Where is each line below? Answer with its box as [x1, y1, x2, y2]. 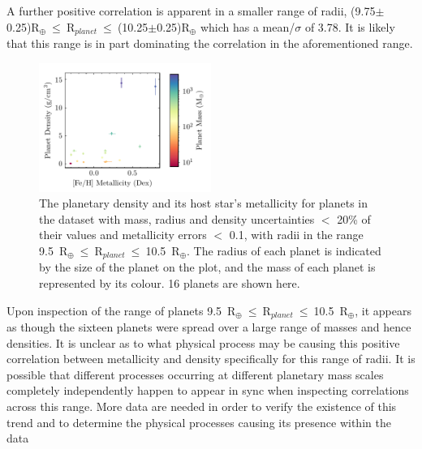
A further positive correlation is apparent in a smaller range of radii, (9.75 [6, 2, 376, 19]
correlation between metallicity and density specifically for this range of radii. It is [6, 350, 416, 367]
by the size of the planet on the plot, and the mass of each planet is [39, 259, 376, 276]
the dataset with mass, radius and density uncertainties [39, 210, 315, 227]
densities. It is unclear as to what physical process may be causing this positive [6, 334, 400, 351]
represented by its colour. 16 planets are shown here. [39, 275, 300, 292]
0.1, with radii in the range [229, 226, 364, 243]
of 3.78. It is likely [304, 18, 395, 35]
